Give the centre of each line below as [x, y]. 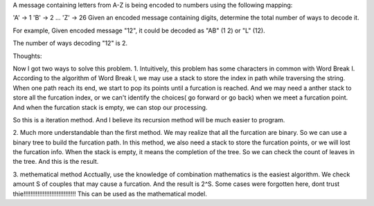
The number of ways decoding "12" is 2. [70, 43]
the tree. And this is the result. [56, 162]
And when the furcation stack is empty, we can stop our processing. [110, 107]
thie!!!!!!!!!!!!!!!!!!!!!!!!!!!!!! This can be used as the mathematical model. [110, 194]
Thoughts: [27, 56]
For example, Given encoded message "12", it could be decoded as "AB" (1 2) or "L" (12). [139, 30]
